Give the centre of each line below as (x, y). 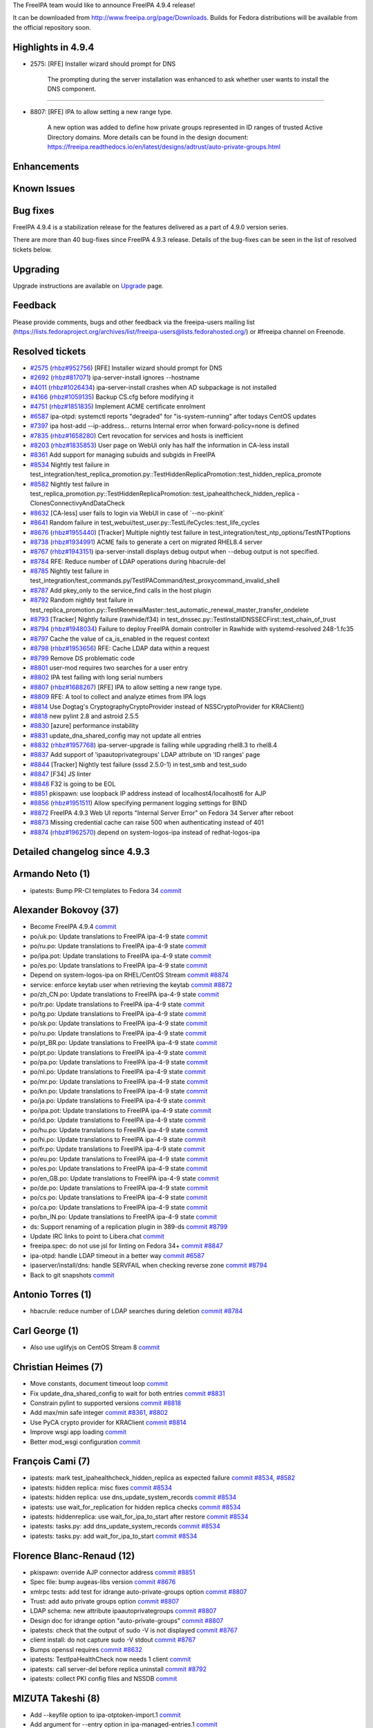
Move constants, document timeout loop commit (99, 1384)
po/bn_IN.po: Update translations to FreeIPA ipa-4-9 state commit (124, 1217)
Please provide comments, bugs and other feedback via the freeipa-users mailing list (134, 322)
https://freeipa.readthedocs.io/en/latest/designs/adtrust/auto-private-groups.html (164, 147)
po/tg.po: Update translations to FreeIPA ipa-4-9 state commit (118, 1013)
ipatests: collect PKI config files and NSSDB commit (104, 1679)
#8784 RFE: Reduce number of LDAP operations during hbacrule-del (128, 561)
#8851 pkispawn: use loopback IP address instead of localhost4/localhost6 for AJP (148, 793)
